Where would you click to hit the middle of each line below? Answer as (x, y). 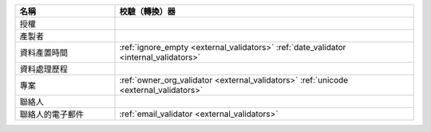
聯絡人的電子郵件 (51, 114)
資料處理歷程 (43, 69)
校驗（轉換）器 (147, 12)
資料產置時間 (43, 53)
